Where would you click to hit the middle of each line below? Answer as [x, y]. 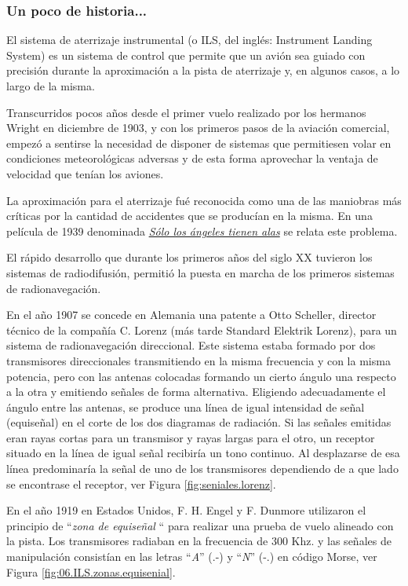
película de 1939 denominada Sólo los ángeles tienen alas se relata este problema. [202, 231]
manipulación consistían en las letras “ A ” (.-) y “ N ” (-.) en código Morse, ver [192, 557]
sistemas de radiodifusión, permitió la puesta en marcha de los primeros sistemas [200, 272]
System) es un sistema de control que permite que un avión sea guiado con [186, 55]
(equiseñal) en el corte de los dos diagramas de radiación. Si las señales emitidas [199, 422]
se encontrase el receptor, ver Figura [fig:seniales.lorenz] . [141, 483]
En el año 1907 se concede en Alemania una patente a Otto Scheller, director [191, 315]
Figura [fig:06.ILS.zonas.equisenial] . [91, 571]
